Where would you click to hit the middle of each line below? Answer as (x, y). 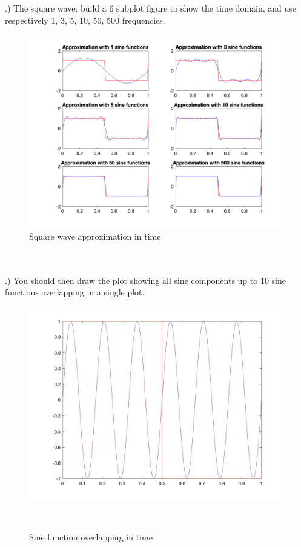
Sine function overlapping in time (91, 536)
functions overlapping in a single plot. (75, 292)
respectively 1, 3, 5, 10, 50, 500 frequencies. (85, 20)
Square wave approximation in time (95, 236)
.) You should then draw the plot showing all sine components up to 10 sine (145, 280)
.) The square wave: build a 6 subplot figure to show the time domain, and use (151, 8)
